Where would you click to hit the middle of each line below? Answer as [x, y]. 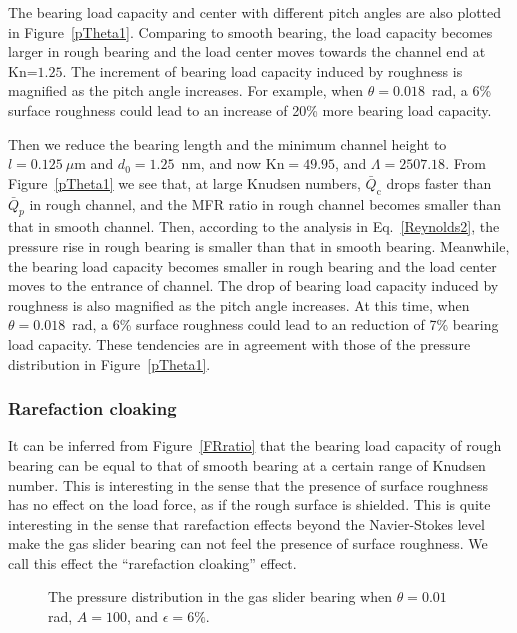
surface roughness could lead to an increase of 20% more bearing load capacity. [250, 109]
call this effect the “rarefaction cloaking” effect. [152, 562]
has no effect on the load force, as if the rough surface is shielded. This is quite [249, 504]
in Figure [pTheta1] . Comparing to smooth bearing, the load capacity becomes [250, 31]
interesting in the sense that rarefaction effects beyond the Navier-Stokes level [246, 523]
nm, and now [221, 163]
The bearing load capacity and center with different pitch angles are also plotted [255, 12]
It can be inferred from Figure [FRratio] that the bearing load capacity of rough [255, 445]
